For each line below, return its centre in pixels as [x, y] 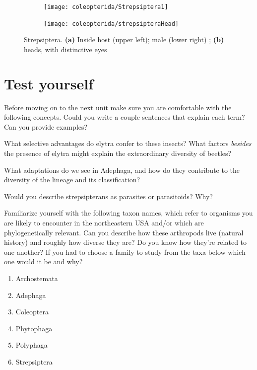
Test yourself [49, 83]
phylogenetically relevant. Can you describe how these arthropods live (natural [124, 232]
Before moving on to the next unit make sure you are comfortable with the [118, 107]
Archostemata [37, 278]
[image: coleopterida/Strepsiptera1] [106, 7]
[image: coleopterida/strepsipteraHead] [111, 24]
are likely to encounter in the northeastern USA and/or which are [104, 222]
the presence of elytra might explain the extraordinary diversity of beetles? [118, 153]
